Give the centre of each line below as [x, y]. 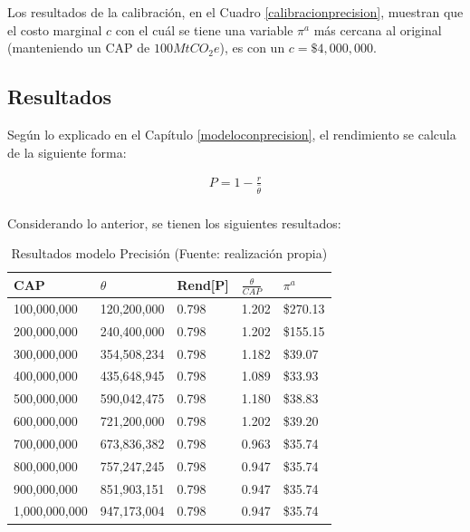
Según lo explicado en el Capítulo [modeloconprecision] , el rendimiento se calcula [232, 134]
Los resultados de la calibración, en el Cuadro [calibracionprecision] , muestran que [235, 12]
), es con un [252, 48]
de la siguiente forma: [67, 152]
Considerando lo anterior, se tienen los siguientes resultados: [174, 222]
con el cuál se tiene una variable [204, 29]
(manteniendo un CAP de [79, 48]
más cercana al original [378, 29]
